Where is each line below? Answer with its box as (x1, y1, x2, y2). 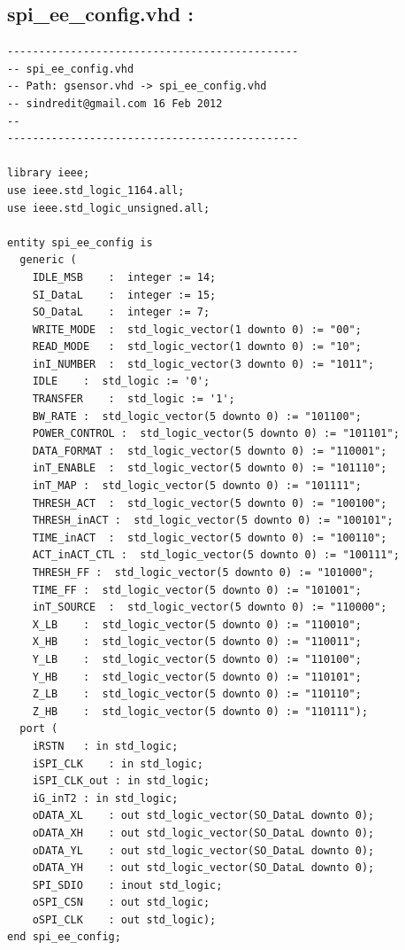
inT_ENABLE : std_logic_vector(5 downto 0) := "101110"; (32, 462, 387, 475)
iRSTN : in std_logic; (32, 739, 179, 752)
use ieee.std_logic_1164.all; (7, 183, 185, 197)
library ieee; (7, 167, 90, 180)
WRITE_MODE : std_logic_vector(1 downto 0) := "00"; (32, 323, 362, 336)
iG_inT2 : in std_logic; (32, 791, 179, 805)
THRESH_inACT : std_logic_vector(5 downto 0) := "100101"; (32, 514, 394, 527)
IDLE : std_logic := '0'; (32, 375, 210, 388)
